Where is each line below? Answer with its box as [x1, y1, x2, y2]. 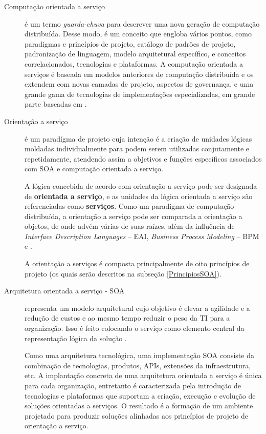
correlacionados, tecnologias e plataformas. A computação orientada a [25, 58, 243, 69]
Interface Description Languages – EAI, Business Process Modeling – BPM [25, 230, 259, 241]
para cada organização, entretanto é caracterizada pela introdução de [25, 380, 241, 390]
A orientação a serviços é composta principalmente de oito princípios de [25, 258, 250, 269]
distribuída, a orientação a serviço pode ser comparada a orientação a [25, 210, 242, 221]
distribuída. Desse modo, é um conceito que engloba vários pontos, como [25, 28, 252, 39]
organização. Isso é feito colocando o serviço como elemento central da [25, 323, 245, 333]
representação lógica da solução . [25, 332, 127, 343]
